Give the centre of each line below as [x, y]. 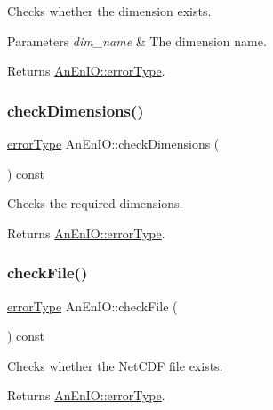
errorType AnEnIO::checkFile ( [92, 305]
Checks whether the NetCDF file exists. [115, 365]
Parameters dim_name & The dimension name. [137, 40]
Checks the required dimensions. [95, 203]
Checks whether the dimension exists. [109, 11]
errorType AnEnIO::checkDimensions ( [113, 143]
